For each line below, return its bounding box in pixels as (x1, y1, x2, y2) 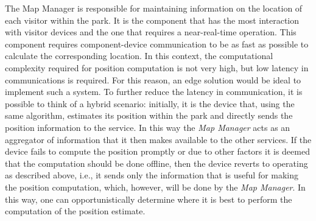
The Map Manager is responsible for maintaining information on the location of (5, 2, 303, 14)
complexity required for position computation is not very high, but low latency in (5, 61, 309, 74)
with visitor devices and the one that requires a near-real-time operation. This (5, 26, 297, 38)
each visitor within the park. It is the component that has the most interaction (5, 13, 300, 26)
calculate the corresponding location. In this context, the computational (5, 49, 273, 62)
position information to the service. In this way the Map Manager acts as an (5, 121, 290, 133)
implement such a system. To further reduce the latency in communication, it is (5, 85, 303, 98)
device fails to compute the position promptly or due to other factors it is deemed (5, 145, 310, 158)
